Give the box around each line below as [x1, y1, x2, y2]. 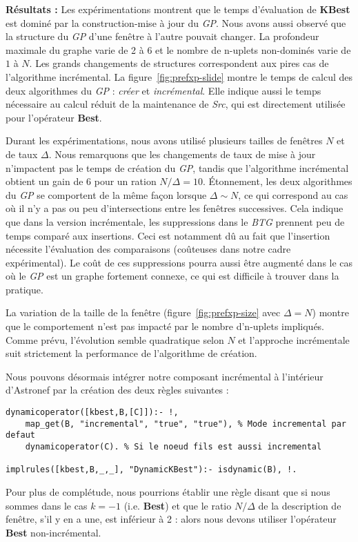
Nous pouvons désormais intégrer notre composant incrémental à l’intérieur [6, 369, 324, 383]
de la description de [258, 498, 341, 512]
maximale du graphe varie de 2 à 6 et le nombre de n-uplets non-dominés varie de [6, 42, 351, 57]
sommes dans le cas [6, 498, 88, 512]
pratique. [6, 282, 43, 296]
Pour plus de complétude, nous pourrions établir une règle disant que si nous [6, 484, 330, 499]
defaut [6, 430, 35, 441]
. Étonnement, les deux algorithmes [202, 174, 352, 188]
